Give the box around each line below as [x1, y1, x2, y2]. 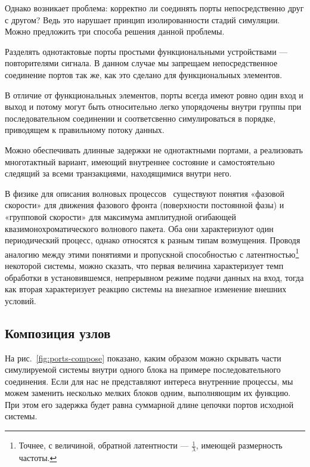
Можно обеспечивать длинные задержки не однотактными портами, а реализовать [5, 143, 303, 156]
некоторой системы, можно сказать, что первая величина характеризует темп [5, 259, 284, 271]
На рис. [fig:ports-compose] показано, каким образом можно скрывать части [5, 351, 281, 364]
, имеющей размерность [196, 439, 283, 451]
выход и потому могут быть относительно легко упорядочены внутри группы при [5, 100, 302, 113]
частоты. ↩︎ [18, 451, 57, 463]
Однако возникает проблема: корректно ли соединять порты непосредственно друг [5, 2, 304, 14]
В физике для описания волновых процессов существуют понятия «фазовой [5, 187, 285, 199]
